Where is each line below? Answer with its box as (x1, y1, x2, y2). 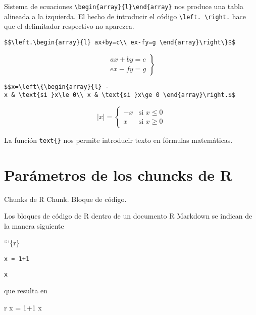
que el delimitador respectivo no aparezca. (4, 21, 134, 31)
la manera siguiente (4, 220, 64, 231)
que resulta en (4, 285, 48, 296)
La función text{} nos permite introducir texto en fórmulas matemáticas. (4, 134, 233, 145)
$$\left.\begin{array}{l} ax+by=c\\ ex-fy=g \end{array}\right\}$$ (4, 38, 236, 46)
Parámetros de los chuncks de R (4, 164, 233, 185)
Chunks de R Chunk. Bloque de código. (4, 193, 127, 204)
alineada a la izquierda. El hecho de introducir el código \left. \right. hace (4, 11, 246, 21)
